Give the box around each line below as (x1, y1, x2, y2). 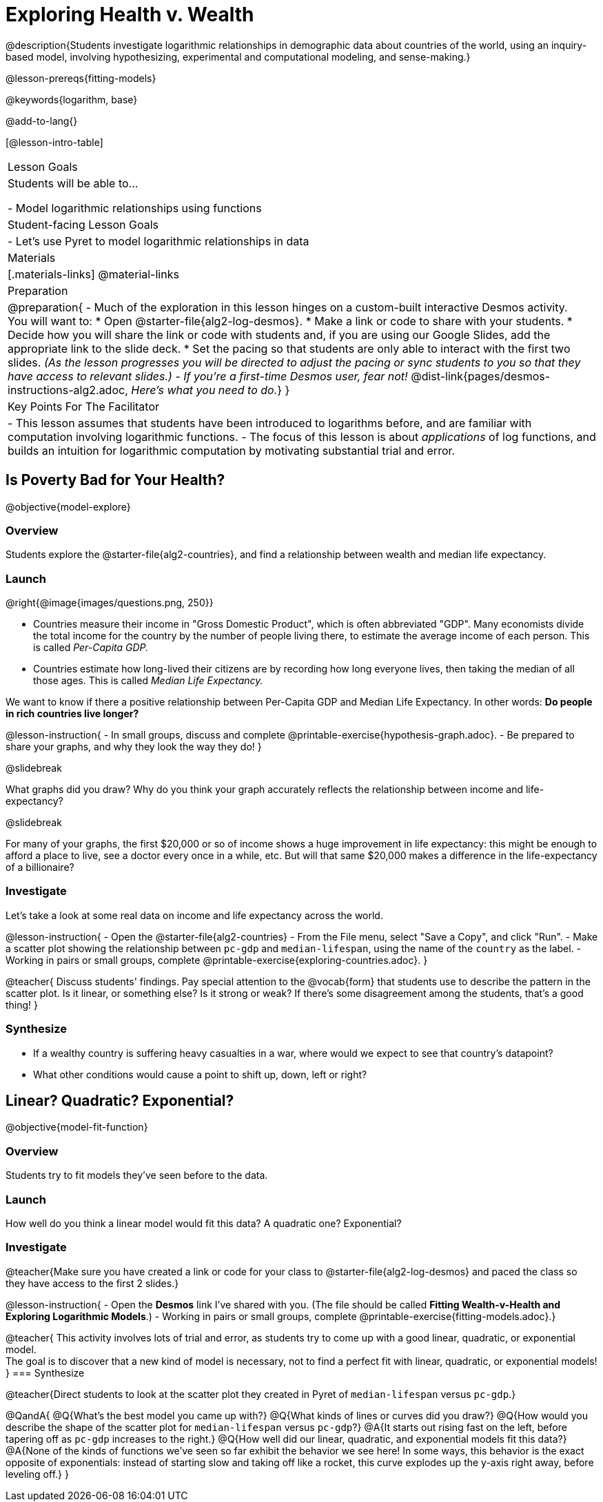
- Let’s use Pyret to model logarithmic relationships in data (8, 234, 309, 248)
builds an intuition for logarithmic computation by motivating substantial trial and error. (8, 443, 456, 457)
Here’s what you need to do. (131, 382, 278, 397)
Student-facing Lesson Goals (8, 217, 159, 232)
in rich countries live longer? (6, 708, 139, 720)
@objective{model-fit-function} (6, 1121, 148, 1133)
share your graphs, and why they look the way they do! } (6, 741, 262, 753)
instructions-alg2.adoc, (8, 382, 128, 397)
